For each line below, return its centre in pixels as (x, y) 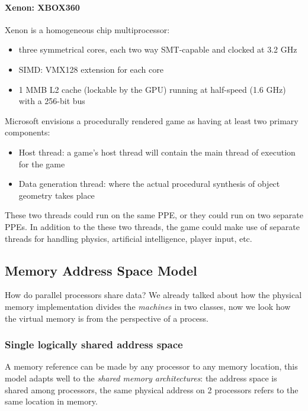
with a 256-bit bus (52, 101)
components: (28, 132)
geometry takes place (57, 195)
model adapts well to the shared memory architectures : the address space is (141, 378)
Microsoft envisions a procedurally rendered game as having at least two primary (152, 120)
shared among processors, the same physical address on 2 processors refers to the (152, 389)
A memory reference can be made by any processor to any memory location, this (151, 366)
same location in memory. (51, 401)
